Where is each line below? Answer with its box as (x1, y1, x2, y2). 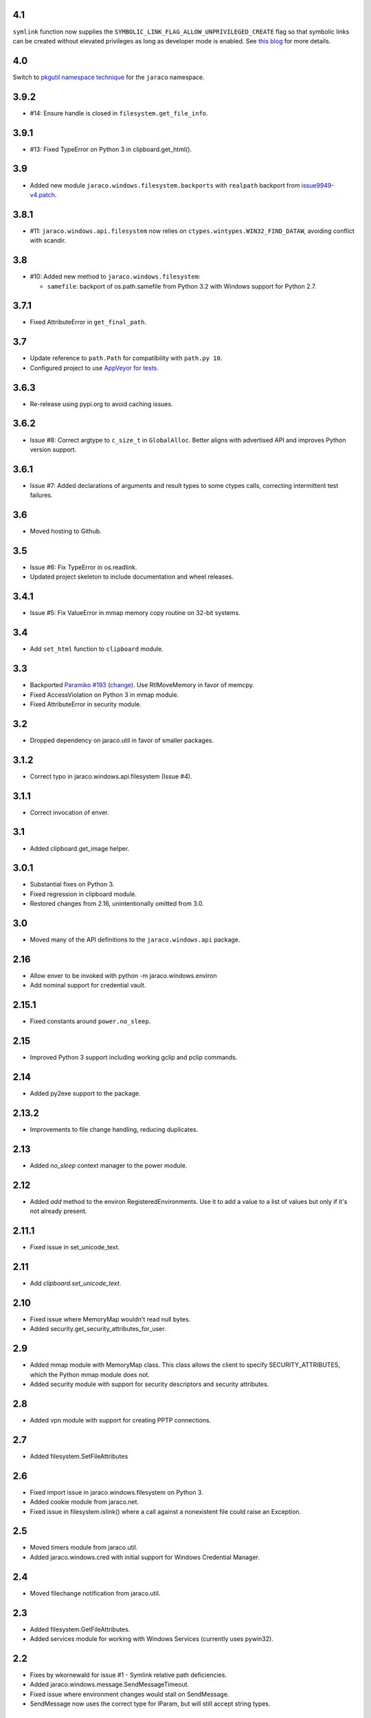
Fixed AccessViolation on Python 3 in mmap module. (30, 691, 179, 699)
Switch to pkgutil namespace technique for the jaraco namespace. (12, 73, 205, 81)
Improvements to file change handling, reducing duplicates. (30, 1126, 199, 1134)
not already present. (30, 1207, 87, 1216)
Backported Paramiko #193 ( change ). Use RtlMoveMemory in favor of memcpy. (30, 681, 254, 689)
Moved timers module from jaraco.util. (30, 1543, 138, 1552)
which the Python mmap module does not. (30, 1370, 150, 1379)
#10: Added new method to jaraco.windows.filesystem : (30, 272, 201, 281)
